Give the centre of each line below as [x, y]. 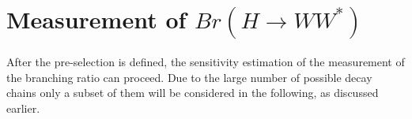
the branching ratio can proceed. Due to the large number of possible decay [189, 77]
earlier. [23, 108]
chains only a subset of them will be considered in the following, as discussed [193, 93]
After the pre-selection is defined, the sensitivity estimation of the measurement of [206, 61]
